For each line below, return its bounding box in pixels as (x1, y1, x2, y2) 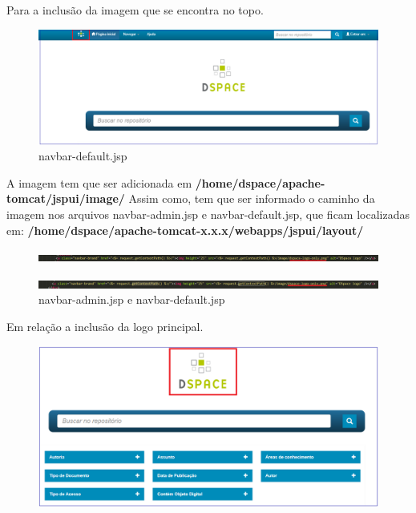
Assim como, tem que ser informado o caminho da (128, 190, 375, 207)
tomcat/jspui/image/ (6, 190, 125, 207)
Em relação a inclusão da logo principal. (6, 318, 204, 335)
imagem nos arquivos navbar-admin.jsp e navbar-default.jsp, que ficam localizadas (6, 206, 410, 223)
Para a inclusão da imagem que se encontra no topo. (6, 2, 264, 18)
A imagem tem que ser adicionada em (6, 174, 192, 191)
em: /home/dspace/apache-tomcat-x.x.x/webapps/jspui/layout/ (6, 221, 364, 238)
